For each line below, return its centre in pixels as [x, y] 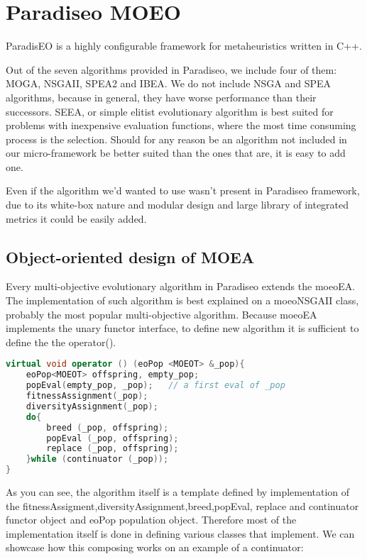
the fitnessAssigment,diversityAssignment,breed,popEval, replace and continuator [182, 505]
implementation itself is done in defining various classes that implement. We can [180, 533]
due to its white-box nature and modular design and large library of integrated [177, 205]
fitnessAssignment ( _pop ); [87, 396]
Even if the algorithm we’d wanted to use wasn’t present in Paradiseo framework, [183, 190]
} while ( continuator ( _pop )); [97, 459]
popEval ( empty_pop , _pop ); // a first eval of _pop [155, 386]
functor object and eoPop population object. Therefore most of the [151, 520]
